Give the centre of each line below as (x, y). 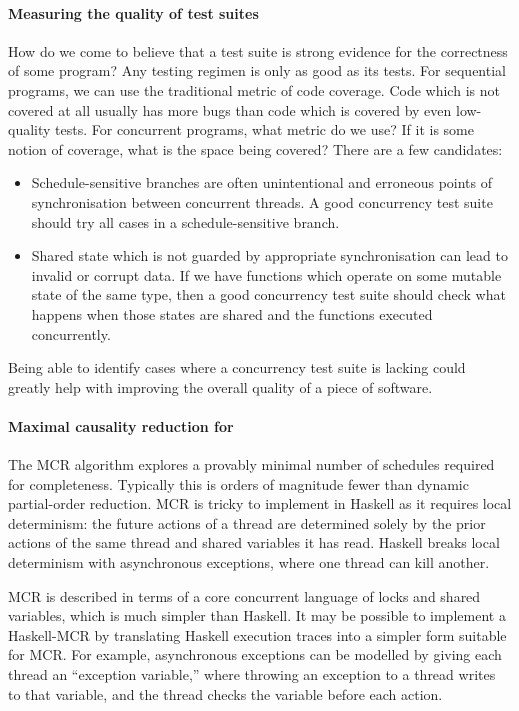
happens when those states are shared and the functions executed (232, 313)
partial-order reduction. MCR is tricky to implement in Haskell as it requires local (260, 503)
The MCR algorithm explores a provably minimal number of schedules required (251, 464)
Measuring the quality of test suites (133, 12)
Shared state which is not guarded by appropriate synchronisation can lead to (269, 255)
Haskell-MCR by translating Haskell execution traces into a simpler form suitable (257, 634)
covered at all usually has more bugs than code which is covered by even (230, 109)
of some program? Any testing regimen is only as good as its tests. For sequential (257, 70)
